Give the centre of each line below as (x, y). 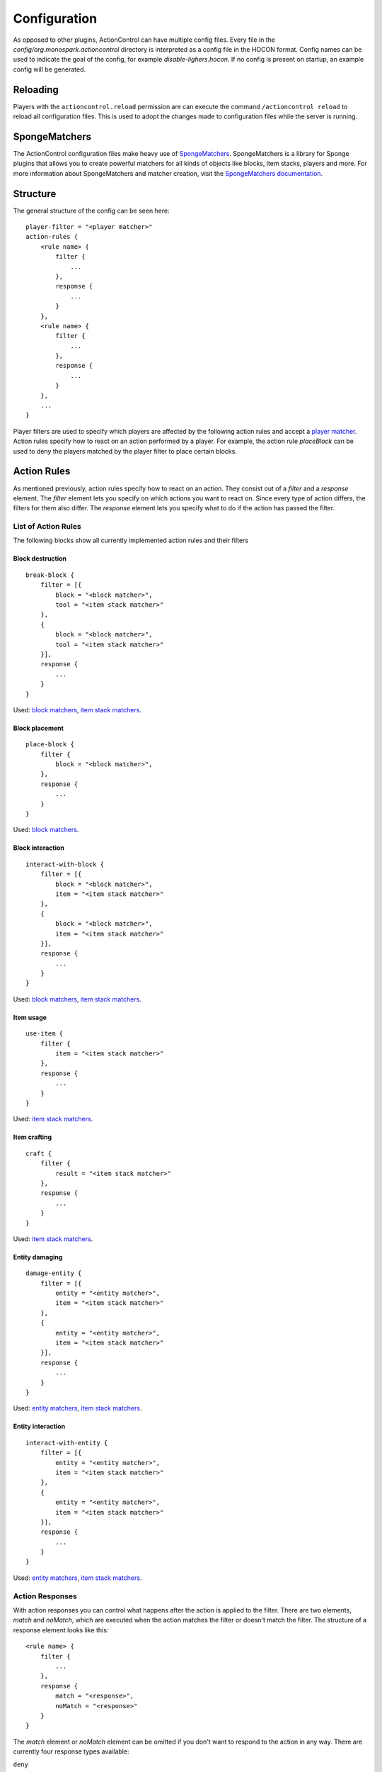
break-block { (50, 575)
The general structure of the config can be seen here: (91, 211)
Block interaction (39, 848)
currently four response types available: (71, 1751)
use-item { (45, 1034)
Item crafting (33, 1137)
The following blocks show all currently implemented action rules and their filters (131, 540)
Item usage (30, 1017)
